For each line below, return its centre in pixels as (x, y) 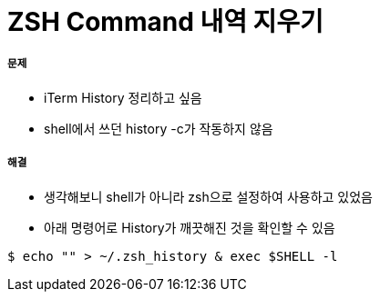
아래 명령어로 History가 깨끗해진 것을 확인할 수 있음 (190, 227)
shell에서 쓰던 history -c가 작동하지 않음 (159, 128)
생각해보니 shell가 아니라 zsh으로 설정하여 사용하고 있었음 (208, 196)
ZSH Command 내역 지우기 (165, 22)
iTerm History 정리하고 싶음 (123, 97)
